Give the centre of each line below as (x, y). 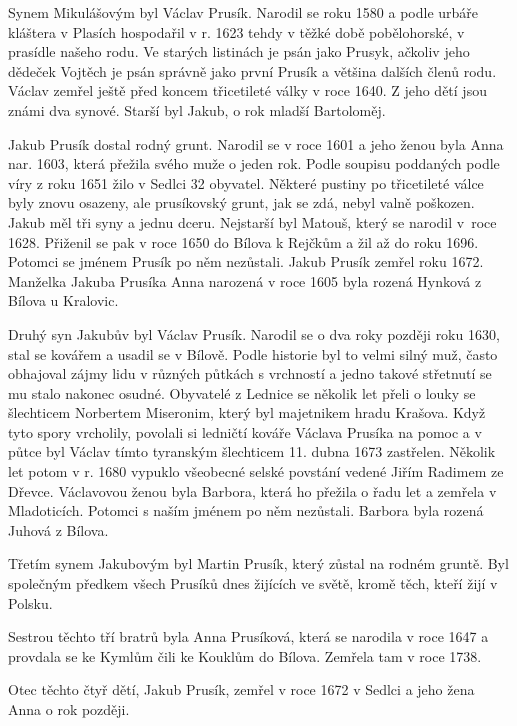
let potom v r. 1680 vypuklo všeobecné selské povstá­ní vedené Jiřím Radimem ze (256, 471)
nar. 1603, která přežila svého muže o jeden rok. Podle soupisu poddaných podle (254, 163)
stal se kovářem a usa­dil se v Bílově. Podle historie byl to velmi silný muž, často (253, 353)
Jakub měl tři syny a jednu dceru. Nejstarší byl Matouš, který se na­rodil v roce (252, 221)
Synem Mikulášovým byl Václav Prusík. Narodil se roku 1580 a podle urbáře (243, 12)
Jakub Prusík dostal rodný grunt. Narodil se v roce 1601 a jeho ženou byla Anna (256, 143)
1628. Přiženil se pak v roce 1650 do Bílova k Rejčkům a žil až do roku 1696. (243, 241)
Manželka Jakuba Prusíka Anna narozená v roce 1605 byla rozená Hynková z (245, 280)
